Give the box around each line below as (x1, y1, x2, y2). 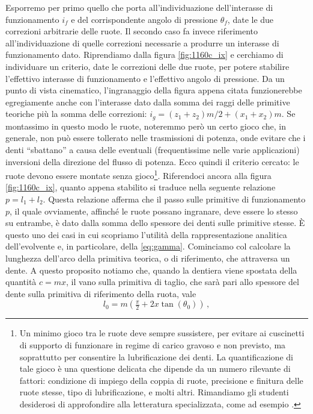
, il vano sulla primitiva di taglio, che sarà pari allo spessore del (66, 275, 299, 288)
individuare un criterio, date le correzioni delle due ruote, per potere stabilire (5, 60, 290, 72)
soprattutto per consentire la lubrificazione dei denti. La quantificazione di (19, 350, 293, 363)
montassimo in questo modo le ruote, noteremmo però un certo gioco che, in (5, 119, 287, 132)
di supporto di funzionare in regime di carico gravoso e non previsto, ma (19, 338, 286, 351)
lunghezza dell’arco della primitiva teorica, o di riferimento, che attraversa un (5, 251, 290, 264)
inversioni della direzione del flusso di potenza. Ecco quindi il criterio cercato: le (5, 155, 299, 168)
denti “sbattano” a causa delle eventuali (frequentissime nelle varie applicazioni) (5, 143, 300, 155)
